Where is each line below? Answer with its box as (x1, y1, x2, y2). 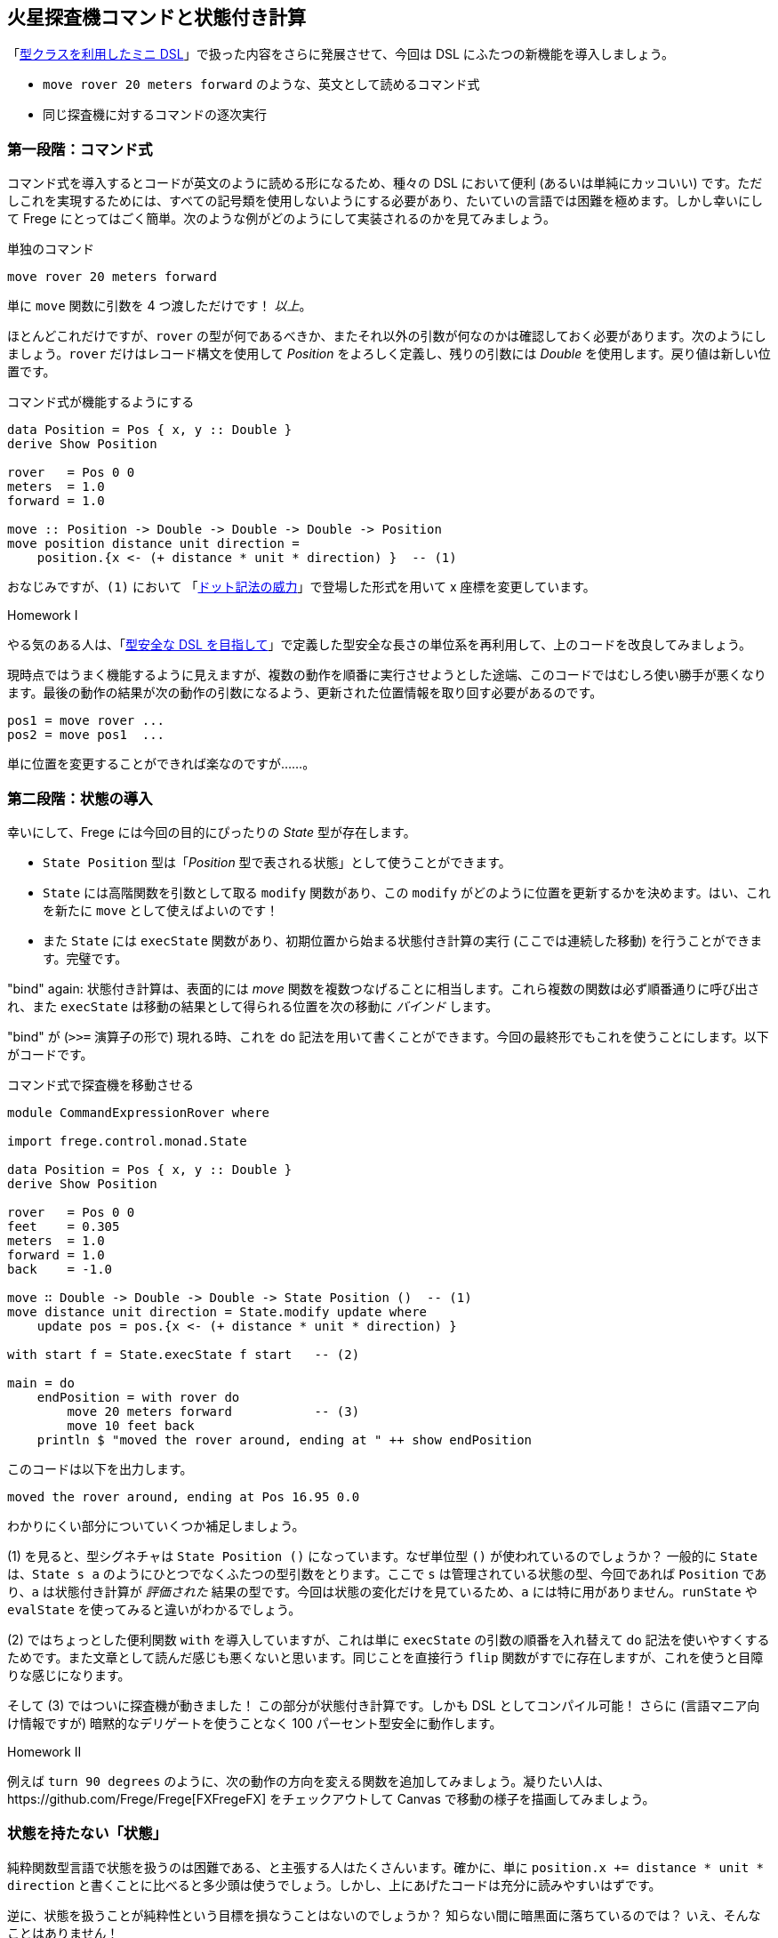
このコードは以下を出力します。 (7, 1460, 193, 1476)
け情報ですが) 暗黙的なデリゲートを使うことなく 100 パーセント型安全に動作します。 (7, 1715, 502, 1731)
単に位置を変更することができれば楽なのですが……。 (7, 756, 316, 772)
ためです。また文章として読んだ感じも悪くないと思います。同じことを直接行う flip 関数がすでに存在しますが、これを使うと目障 (7, 1649, 764, 1665)
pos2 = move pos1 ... (7, 728, 165, 743)
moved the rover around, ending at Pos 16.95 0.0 (7, 1489, 360, 1504)
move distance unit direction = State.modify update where (7, 1304, 428, 1319)
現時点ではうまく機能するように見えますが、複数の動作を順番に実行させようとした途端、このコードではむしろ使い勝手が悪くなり (7, 667, 766, 683)
